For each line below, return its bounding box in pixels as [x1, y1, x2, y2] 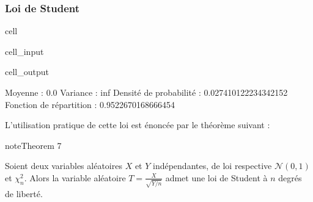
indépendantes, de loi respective [153, 159, 272, 172]
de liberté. [5, 187, 43, 200]
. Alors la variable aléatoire [24, 171, 126, 184]
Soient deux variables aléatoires [5, 159, 122, 172]
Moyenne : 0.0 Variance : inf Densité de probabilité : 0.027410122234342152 [5, 86, 288, 98]
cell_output [5, 65, 49, 78]
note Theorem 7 [5, 139, 62, 151]
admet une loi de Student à [165, 171, 268, 184]
